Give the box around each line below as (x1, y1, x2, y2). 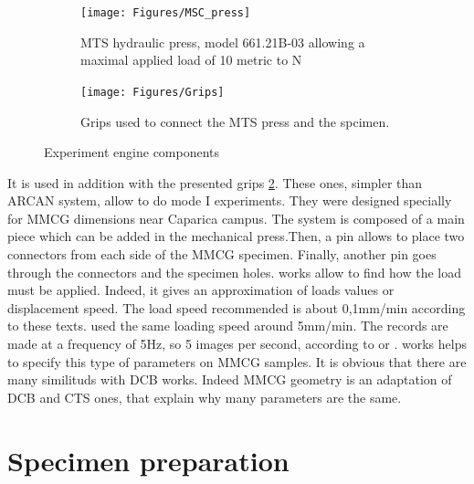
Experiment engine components (44, 142, 220, 162)
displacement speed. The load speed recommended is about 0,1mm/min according (7, 298, 466, 317)
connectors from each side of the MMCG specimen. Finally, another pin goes (7, 245, 437, 264)
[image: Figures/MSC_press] (80, 6, 251, 19)
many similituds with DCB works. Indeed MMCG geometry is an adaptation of (7, 370, 452, 389)
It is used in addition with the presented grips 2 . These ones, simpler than (7, 173, 423, 192)
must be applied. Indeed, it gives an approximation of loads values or (7, 280, 395, 300)
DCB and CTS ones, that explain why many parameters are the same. (7, 387, 402, 406)
